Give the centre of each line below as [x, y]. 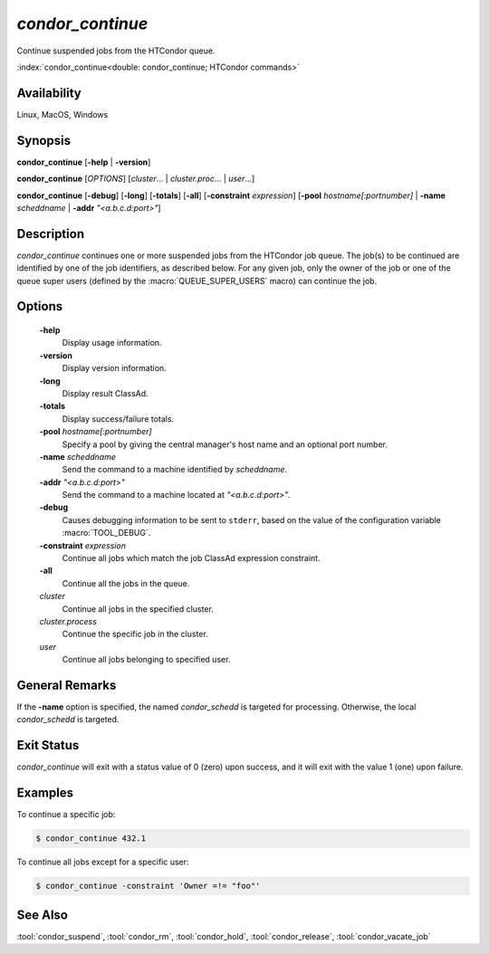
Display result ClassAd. [105, 393]
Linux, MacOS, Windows [62, 114]
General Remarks [67, 685]
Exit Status [48, 745]
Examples [45, 793]
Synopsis [44, 140]
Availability [49, 93]
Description [51, 234]
